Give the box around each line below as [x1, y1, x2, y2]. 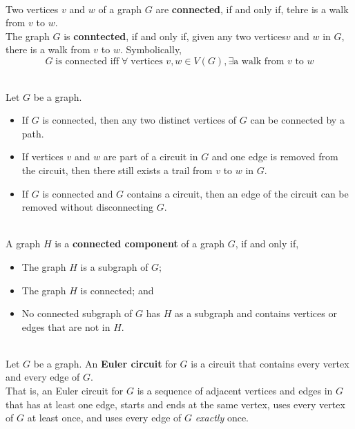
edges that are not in [21, 319, 111, 334]
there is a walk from [6, 42, 90, 57]
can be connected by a [250, 113, 345, 127]
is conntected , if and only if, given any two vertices [64, 28, 286, 43]
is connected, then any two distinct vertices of [42, 113, 237, 127]
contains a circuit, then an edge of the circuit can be [126, 186, 349, 200]
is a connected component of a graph [55, 236, 224, 251]
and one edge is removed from [211, 149, 338, 164]
